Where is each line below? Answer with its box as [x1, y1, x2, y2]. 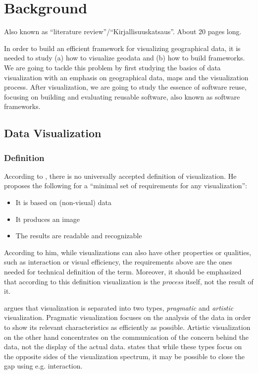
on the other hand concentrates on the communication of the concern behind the [4, 331, 249, 342]
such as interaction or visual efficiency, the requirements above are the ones [4, 257, 232, 267]
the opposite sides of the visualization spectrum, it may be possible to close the [4, 351, 245, 361]
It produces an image [15, 214, 80, 224]
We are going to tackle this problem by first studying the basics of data [4, 62, 221, 72]
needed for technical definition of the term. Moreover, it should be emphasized [4, 267, 242, 277]
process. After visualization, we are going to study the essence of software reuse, [4, 82, 247, 92]
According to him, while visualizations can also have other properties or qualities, [4, 247, 252, 257]
